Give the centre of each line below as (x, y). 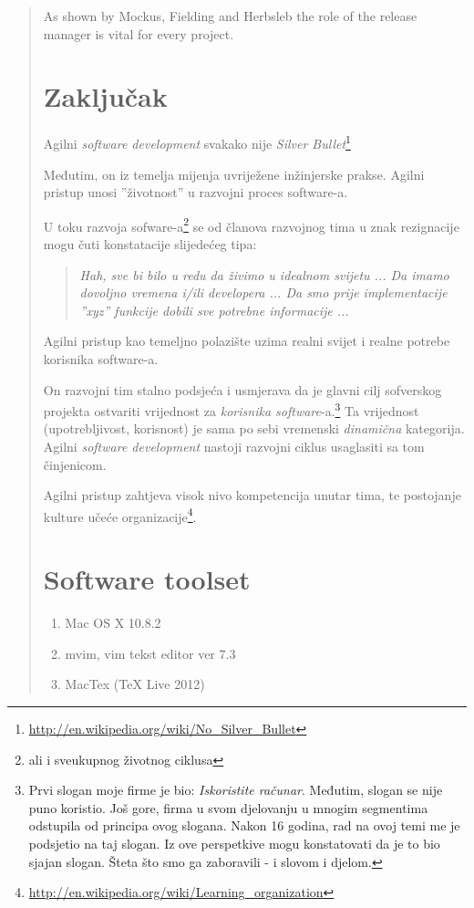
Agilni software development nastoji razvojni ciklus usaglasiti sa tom (234, 446)
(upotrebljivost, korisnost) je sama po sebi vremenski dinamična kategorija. (254, 428)
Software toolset (147, 579)
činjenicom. (75, 464)
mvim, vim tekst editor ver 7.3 (150, 653)
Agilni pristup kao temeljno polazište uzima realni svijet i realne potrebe (247, 341)
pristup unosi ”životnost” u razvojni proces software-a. (196, 192)
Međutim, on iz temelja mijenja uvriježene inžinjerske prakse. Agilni (234, 174)
